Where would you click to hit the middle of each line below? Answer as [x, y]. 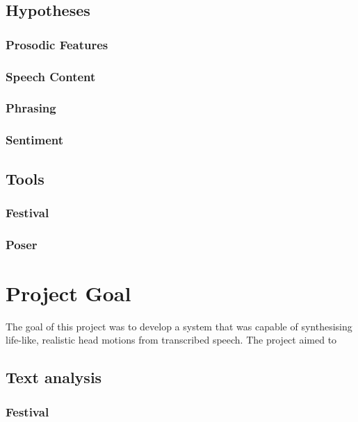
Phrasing [31, 108]
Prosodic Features [57, 44]
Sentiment [35, 140]
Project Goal [68, 293]
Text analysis [54, 377]
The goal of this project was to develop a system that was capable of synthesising [179, 326]
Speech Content [51, 76]
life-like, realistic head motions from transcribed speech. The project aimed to [171, 340]
